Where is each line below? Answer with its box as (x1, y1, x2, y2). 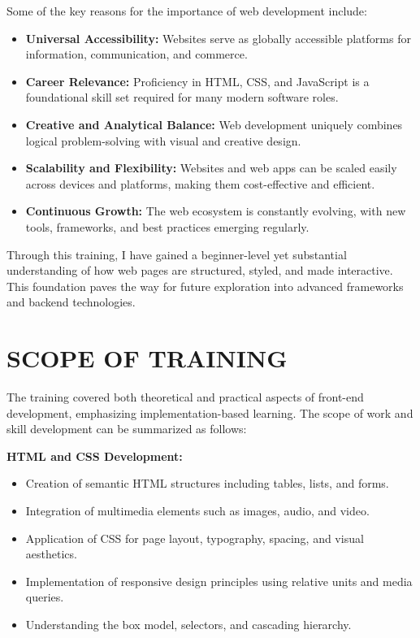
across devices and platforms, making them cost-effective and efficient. (25, 175, 375, 192)
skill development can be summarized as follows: (6, 420, 247, 437)
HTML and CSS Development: (6, 447, 183, 464)
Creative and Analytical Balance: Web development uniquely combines (25, 115, 403, 132)
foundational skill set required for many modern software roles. (25, 89, 339, 106)
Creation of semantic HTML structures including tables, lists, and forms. (25, 475, 389, 492)
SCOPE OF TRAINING (6, 341, 288, 375)
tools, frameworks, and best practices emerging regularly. (25, 218, 310, 235)
